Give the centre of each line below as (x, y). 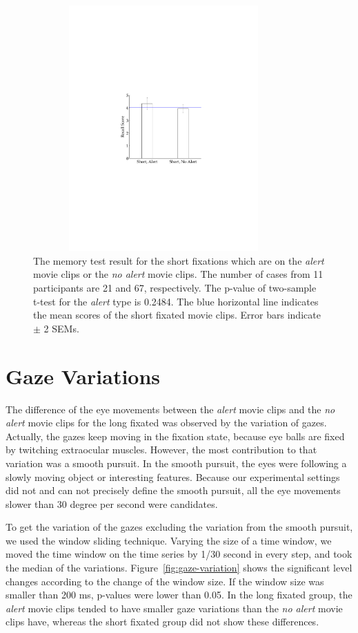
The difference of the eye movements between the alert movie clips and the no (170, 409)
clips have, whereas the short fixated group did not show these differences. (162, 622)
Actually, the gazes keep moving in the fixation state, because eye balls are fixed (175, 436)
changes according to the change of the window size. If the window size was (165, 581)
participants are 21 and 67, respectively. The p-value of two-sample (175, 288)
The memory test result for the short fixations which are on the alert (179, 260)
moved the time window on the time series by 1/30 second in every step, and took (179, 554)
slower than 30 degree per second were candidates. (112, 503)
